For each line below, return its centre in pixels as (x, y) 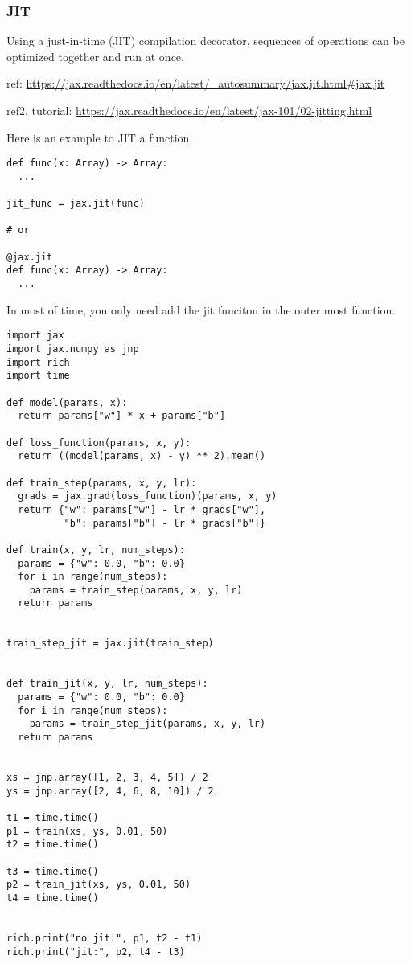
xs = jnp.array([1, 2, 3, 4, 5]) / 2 (107, 777)
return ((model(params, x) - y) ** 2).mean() (142, 456)
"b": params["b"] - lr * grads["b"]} (165, 523)
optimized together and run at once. (95, 56)
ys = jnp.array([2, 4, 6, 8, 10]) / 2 (110, 791)
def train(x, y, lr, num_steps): (96, 550)
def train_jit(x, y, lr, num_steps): (107, 684)
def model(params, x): (67, 402)
